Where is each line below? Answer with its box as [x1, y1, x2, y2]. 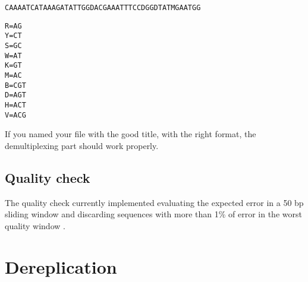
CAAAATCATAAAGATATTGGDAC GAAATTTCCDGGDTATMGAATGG [5, 4, 201, 12]
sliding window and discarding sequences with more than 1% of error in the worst [5, 208, 302, 220]
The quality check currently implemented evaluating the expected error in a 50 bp [5, 196, 304, 208]
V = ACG [5, 110, 26, 119]
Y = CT [5, 31, 22, 40]
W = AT [5, 51, 22, 60]
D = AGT [5, 91, 26, 100]
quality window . [5, 219, 65, 232]
